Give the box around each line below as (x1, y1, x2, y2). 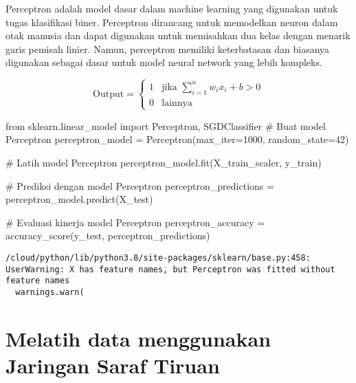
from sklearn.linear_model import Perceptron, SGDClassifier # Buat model (5, 118, 326, 133)
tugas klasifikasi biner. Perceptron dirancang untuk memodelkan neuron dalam (5, 14, 338, 29)
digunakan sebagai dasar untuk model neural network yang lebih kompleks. (5, 55, 322, 69)
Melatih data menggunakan (5, 324, 271, 352)
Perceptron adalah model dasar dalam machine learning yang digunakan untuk (5, 1, 338, 15)
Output (93, 89, 124, 99)
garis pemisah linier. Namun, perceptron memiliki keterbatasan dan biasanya (5, 41, 330, 56)
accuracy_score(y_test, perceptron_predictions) (5, 228, 210, 243)
